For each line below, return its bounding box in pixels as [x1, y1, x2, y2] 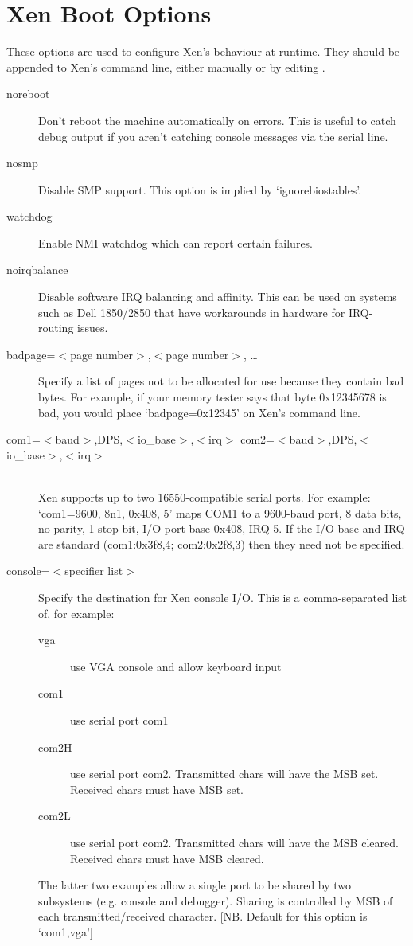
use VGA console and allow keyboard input [70, 658, 282, 674]
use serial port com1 [70, 711, 169, 728]
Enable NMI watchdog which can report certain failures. [38, 234, 314, 251]
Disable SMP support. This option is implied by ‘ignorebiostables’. [38, 181, 362, 197]
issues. [77, 319, 108, 336]
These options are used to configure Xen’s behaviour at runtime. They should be [6, 43, 400, 60]
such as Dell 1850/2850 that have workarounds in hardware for [38, 303, 345, 320]
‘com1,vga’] [38, 923, 93, 940]
